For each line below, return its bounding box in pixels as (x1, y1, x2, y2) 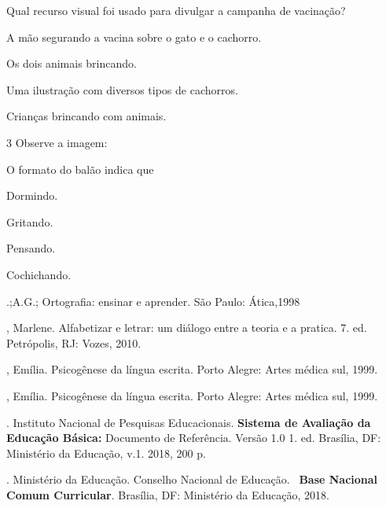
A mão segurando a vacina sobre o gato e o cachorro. (6, 28, 262, 45)
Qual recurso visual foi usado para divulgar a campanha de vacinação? (6, 2, 346, 18)
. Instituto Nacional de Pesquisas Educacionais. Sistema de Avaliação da (6, 414, 371, 430)
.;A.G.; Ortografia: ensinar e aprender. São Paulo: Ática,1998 (6, 293, 300, 309)
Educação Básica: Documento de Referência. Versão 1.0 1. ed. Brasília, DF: (6, 429, 381, 446)
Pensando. (6, 240, 56, 256)
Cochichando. (6, 266, 72, 282)
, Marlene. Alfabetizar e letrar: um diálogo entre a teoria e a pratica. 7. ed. (6, 319, 367, 336)
